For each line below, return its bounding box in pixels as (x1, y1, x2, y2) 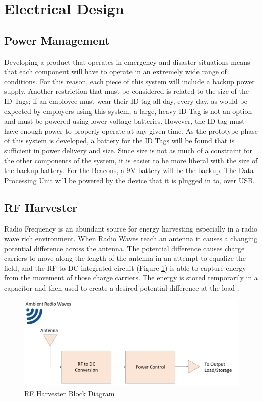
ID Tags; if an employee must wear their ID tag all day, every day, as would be (4, 95, 247, 106)
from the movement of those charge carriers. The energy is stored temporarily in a (4, 272, 258, 283)
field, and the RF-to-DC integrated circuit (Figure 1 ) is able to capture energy (4, 262, 246, 273)
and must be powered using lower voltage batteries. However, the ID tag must (4, 116, 245, 126)
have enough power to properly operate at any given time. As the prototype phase (4, 125, 258, 136)
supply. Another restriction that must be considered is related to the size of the (4, 86, 249, 96)
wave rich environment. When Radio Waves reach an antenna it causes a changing (4, 233, 258, 244)
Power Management (4, 32, 110, 48)
